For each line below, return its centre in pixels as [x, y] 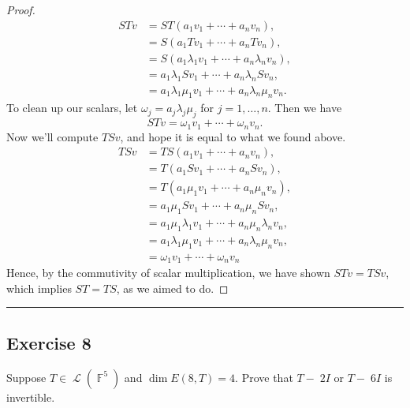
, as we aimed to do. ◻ [172, 288]
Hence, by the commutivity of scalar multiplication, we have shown [168, 273]
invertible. [31, 397]
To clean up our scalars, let [72, 108]
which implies [39, 288]
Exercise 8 [49, 342]
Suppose [26, 377]
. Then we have [305, 108]
